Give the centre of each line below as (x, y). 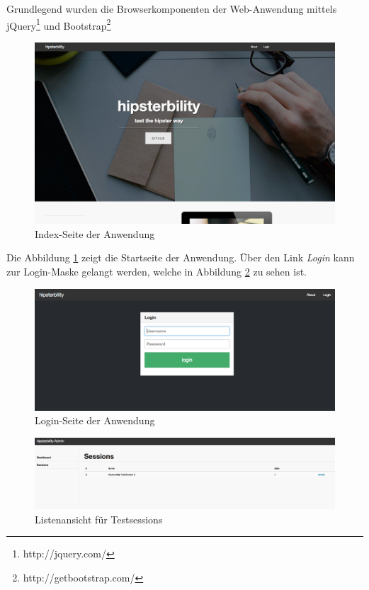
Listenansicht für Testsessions (99, 519)
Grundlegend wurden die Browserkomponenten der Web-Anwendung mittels (172, 8)
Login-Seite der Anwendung (95, 420)
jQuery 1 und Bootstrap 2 (59, 24)
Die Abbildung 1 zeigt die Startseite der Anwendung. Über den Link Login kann (181, 257)
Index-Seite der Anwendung (95, 233)
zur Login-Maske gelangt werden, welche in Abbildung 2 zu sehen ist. (157, 271)
